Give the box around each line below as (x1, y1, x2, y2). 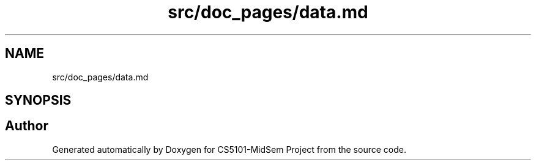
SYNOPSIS (5, 93, 72, 108)
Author (5, 118, 48, 134)
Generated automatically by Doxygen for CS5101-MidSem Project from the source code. (52, 144, 406, 155)
